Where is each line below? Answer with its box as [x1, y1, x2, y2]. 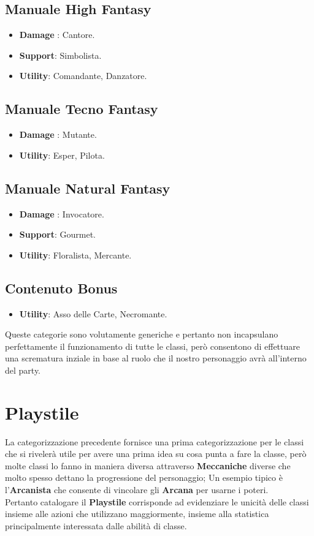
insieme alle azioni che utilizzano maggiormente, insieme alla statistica [5, 507, 269, 520]
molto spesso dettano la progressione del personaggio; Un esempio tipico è [5, 471, 283, 484]
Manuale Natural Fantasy [5, 178, 170, 197]
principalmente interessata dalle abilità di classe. [5, 519, 187, 532]
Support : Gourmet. [19, 228, 96, 241]
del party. [5, 363, 41, 376]
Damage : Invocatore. [19, 207, 104, 220]
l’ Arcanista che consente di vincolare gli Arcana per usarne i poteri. [5, 483, 269, 496]
